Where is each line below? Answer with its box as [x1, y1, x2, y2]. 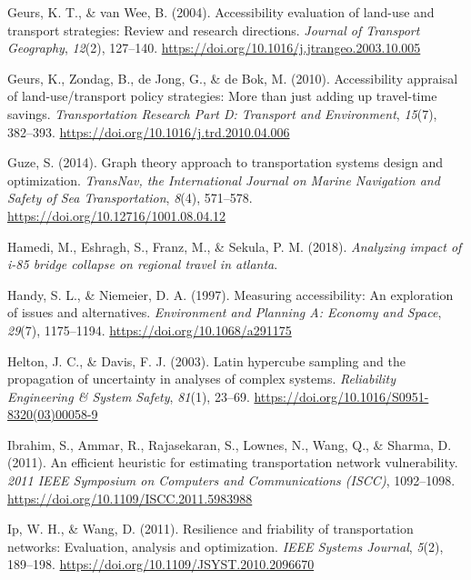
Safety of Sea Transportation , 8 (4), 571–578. [7, 188, 253, 207]
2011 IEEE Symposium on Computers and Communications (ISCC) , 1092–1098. [7, 471, 456, 490]
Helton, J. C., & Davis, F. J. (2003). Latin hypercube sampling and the [7, 351, 406, 370]
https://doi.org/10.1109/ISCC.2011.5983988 [7, 488, 253, 507]
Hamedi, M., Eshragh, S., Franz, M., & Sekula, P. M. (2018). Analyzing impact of [7, 236, 462, 255]
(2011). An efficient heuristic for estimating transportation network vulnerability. [7, 453, 458, 472]
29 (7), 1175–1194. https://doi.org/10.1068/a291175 [7, 320, 292, 339]
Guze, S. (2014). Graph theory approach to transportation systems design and [7, 153, 444, 172]
